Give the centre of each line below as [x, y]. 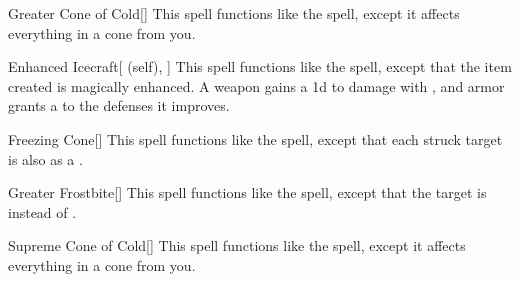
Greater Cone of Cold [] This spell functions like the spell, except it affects [234, 13]
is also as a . [45, 158]
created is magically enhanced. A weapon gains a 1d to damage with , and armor [256, 85]
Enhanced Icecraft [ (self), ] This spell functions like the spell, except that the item [260, 66]
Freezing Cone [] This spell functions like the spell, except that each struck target [255, 138]
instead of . [42, 211]
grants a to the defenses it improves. [119, 105]
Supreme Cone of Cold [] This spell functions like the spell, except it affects [237, 245]
